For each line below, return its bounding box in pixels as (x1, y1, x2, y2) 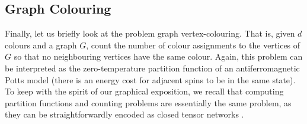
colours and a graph (5, 38, 77, 51)
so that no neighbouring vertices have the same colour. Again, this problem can (14, 50, 303, 63)
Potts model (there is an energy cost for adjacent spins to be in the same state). (5, 73, 296, 86)
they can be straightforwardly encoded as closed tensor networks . (5, 108, 244, 120)
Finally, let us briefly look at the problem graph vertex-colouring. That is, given (5, 27, 295, 40)
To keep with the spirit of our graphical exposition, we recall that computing (5, 85, 284, 97)
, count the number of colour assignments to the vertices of (86, 38, 300, 51)
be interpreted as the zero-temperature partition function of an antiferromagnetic (5, 61, 300, 74)
